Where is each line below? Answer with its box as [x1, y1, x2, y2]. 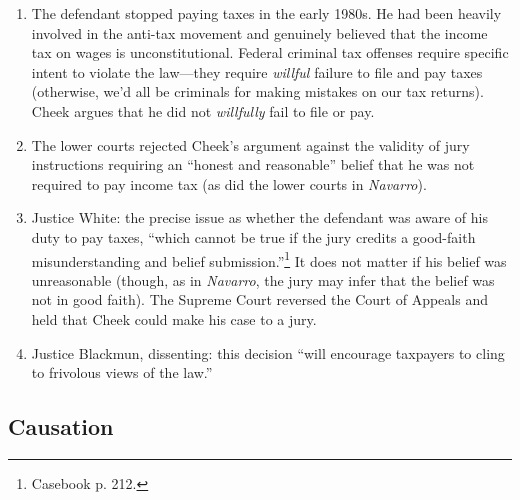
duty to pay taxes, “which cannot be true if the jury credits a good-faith [31, 226, 476, 247]
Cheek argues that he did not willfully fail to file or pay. [31, 100, 375, 121]
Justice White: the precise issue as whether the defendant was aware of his [31, 207, 488, 228]
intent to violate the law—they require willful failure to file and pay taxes [31, 61, 483, 82]
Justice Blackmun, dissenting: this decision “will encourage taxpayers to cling [31, 342, 505, 363]
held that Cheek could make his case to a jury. [31, 308, 317, 329]
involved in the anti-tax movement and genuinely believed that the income [31, 22, 488, 43]
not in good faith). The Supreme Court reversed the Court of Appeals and [31, 289, 488, 310]
